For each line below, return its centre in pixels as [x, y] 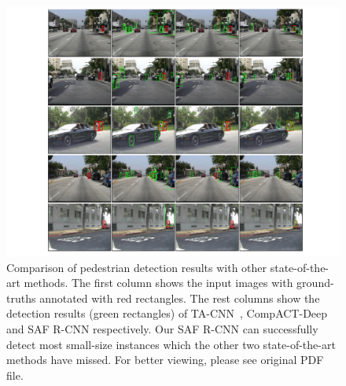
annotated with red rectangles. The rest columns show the [180, 298]
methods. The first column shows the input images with [158, 283]
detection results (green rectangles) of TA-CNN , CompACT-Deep [167, 313]
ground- [315, 283]
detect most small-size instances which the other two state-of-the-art [171, 344]
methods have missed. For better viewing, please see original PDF [165, 360]
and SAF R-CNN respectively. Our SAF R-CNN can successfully [162, 328]
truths [21, 298]
